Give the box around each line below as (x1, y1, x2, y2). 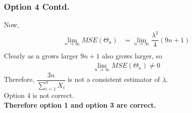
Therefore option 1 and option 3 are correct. (4, 100, 156, 110)
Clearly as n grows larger (4, 51, 78, 61)
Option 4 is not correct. (4, 90, 74, 100)
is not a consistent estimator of (68, 74, 160, 84)
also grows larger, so (102, 51, 162, 61)
